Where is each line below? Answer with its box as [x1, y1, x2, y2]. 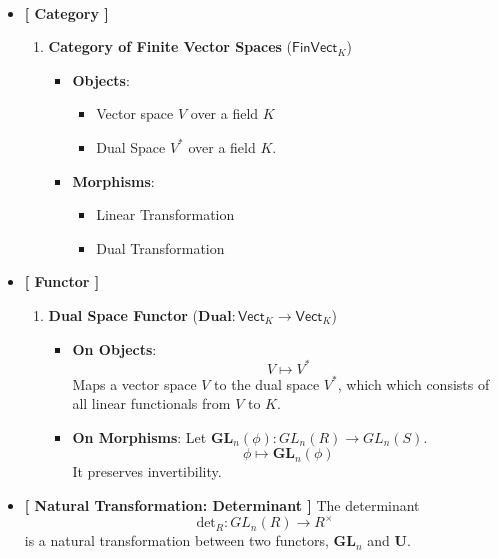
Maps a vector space [72, 373, 197, 394]
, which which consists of [337, 373, 490, 394]
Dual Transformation [96, 237, 225, 258]
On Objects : [72, 338, 157, 359]
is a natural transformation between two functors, [24, 530, 329, 551]
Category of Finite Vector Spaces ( [48, 36, 292, 57]
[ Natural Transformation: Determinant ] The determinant [24, 495, 420, 515]
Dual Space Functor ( [48, 304, 199, 325]
